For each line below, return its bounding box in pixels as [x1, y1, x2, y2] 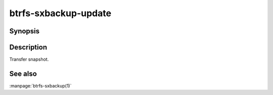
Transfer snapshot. [9, 56, 49, 63]
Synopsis [9, 27, 40, 35]
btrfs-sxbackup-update [9, 8, 111, 19]
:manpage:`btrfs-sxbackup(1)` [9, 82, 72, 88]
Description [9, 43, 48, 52]
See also [9, 69, 37, 78]
